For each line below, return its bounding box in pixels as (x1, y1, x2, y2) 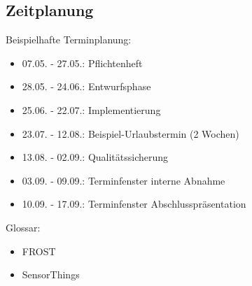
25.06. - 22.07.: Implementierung (22, 102, 161, 117)
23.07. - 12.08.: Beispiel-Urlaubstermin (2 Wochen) (22, 126, 239, 141)
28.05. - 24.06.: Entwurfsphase (22, 79, 151, 94)
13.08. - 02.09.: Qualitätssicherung (22, 150, 169, 164)
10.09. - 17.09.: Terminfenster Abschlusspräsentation (22, 196, 246, 211)
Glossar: (6, 220, 41, 234)
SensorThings (22, 267, 80, 282)
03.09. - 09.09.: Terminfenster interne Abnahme (22, 173, 225, 187)
